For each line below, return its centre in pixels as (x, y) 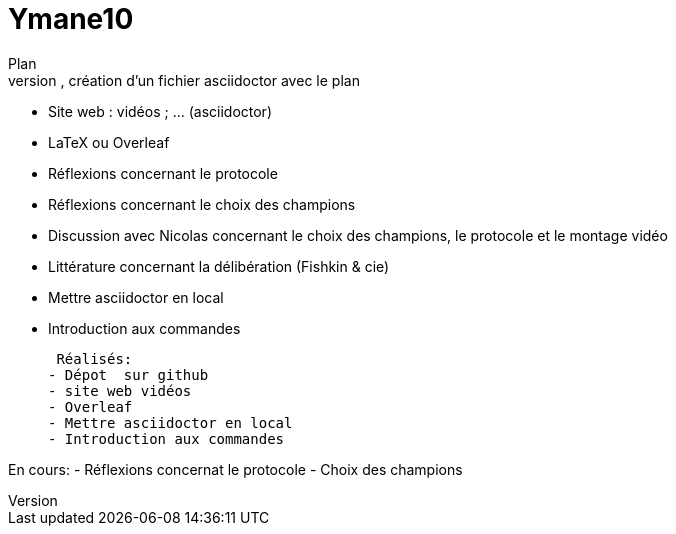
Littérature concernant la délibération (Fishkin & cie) (219, 266)
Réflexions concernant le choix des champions (202, 204)
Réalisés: (94, 358)
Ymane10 (71, 19)
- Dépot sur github (128, 374)
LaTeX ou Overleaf (109, 142)
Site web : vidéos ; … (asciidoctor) (160, 111)
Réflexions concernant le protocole (163, 173)
